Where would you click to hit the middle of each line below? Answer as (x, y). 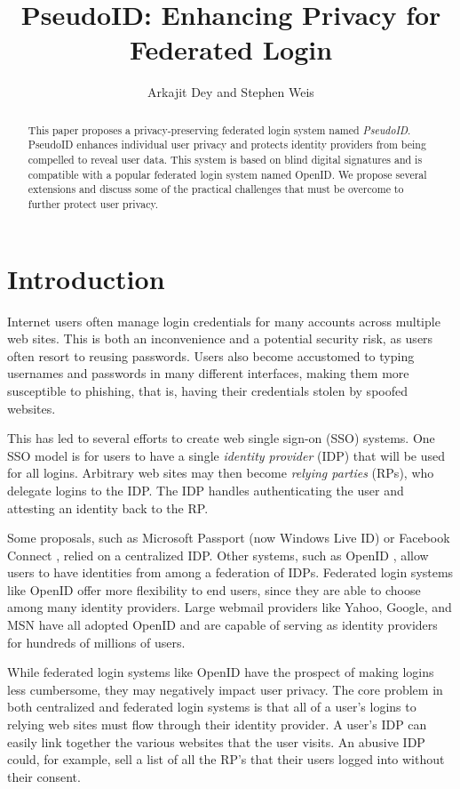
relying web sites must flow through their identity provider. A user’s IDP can (217, 725)
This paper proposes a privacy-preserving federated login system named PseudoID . (219, 129)
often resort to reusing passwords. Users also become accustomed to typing (211, 355)
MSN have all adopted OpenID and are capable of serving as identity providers (222, 625)
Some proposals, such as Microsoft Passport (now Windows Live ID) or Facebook (229, 538)
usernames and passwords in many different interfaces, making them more (208, 373)
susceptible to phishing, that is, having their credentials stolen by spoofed (207, 390)
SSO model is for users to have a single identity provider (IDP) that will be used (226, 455)
